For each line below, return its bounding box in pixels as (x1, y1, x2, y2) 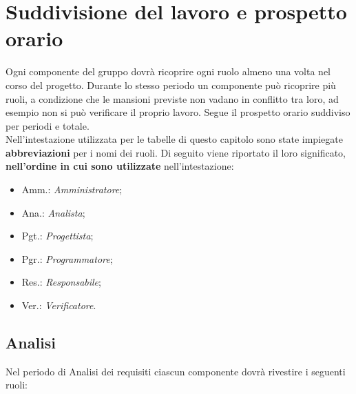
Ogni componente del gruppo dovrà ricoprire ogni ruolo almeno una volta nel (6, 64, 331, 79)
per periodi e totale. (6, 118, 90, 132)
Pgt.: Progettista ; (21, 228, 94, 243)
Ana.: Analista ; (21, 205, 85, 219)
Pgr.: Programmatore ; (21, 251, 113, 266)
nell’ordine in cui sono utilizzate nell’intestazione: (6, 159, 234, 173)
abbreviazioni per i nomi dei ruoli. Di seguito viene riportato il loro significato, (6, 145, 346, 159)
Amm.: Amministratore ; (21, 182, 123, 197)
